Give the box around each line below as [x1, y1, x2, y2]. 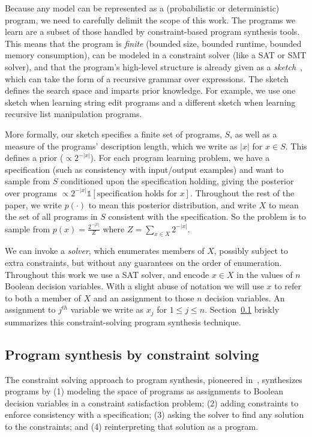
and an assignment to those [93, 291, 194, 304]
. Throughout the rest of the [190, 186, 295, 199]
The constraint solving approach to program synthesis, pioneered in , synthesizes [5, 373, 302, 385]
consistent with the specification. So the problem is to [108, 210, 306, 223]
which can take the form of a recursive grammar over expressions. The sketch [5, 72, 289, 85]
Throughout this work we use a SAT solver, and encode [5, 268, 209, 280]
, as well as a [230, 127, 277, 140]
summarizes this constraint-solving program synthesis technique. [5, 315, 241, 328]
